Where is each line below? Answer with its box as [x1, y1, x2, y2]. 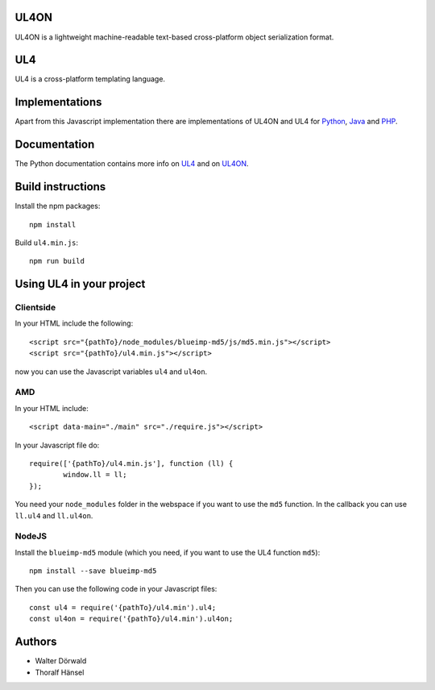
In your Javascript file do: [14, 440, 100, 450]
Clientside [14, 302, 56, 314]
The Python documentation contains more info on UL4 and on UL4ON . [14, 159, 249, 168]
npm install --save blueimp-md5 [29, 567, 157, 576]
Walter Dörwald [35, 656, 87, 666]
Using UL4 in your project [14, 277, 146, 291]
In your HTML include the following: [14, 318, 134, 328]
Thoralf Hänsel [35, 667, 85, 677]
